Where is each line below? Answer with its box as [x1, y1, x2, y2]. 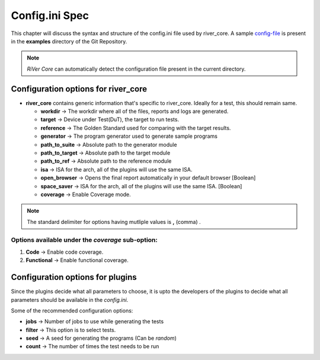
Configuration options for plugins [11, 272, 137, 282]
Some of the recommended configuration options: [11, 307, 133, 314]
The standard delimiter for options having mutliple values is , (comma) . [27, 218, 201, 225]
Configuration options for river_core [11, 84, 148, 94]
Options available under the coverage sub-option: [11, 236, 158, 244]
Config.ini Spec [11, 9, 89, 22]
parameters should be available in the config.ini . [11, 296, 129, 303]
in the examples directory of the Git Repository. [11, 37, 127, 45]
